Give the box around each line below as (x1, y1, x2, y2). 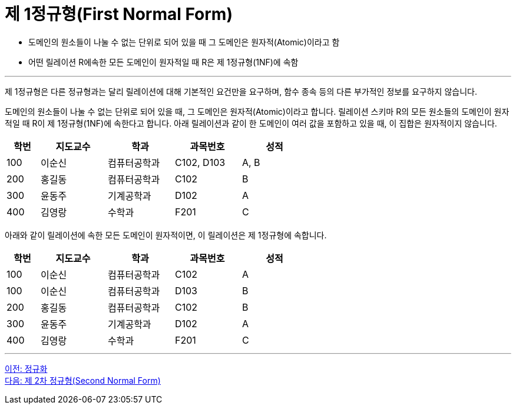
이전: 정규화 (5, 363, 48, 374)
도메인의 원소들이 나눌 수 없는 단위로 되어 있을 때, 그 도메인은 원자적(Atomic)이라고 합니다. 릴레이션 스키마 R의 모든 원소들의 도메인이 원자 (5, 106, 510, 117)
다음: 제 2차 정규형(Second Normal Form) (5, 375, 161, 385)
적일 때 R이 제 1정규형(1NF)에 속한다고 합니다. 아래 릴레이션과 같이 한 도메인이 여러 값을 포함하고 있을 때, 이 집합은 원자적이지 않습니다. (5, 118, 497, 128)
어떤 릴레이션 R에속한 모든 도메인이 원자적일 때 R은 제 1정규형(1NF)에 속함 (28, 56, 299, 67)
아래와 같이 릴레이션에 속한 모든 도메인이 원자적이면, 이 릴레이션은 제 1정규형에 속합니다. (5, 230, 327, 240)
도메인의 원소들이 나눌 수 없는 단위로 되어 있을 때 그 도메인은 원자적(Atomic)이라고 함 (28, 36, 340, 47)
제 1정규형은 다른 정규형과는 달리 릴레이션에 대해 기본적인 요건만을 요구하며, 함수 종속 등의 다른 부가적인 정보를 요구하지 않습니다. (5, 86, 477, 97)
